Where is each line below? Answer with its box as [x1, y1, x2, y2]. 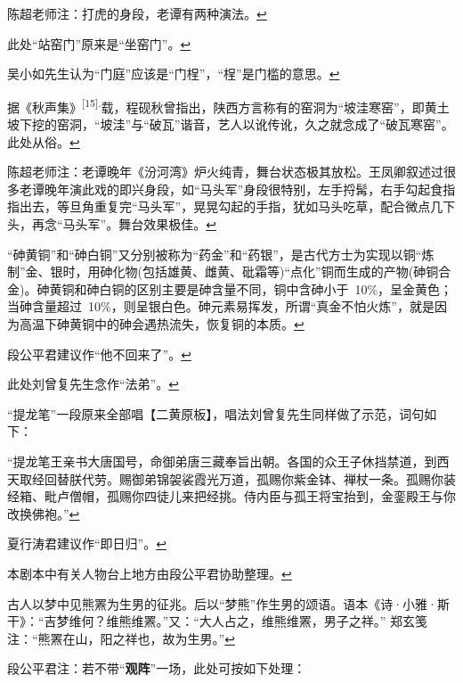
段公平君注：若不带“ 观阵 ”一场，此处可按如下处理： [7, 659, 306, 678]
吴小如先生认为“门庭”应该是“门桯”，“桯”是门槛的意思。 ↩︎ [7, 64, 340, 83]
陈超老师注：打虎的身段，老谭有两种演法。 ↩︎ [7, 4, 267, 22]
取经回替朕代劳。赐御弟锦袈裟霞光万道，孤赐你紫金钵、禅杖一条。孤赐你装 [19, 469, 456, 488]
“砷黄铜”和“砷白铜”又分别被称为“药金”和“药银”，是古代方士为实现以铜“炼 [7, 244, 435, 263]
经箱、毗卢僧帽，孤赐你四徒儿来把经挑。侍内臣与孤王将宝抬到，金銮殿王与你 [7, 487, 456, 506]
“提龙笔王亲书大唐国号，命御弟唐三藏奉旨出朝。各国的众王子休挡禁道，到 [7, 451, 437, 470]
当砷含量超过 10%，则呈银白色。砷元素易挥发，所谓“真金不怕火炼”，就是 [7, 297, 435, 316]
